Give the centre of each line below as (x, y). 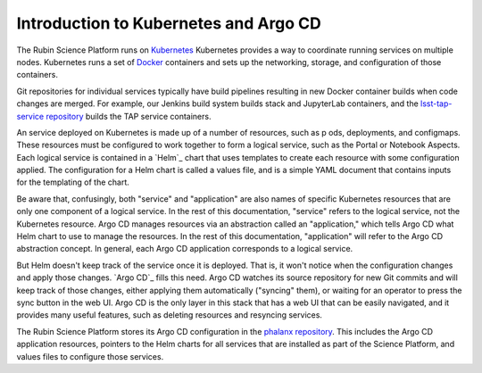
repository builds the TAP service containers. (129, 116)
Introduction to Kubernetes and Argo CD (169, 23)
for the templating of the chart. (73, 182)
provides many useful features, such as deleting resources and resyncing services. (170, 315)
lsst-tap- (436, 104)
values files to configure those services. (90, 356)
